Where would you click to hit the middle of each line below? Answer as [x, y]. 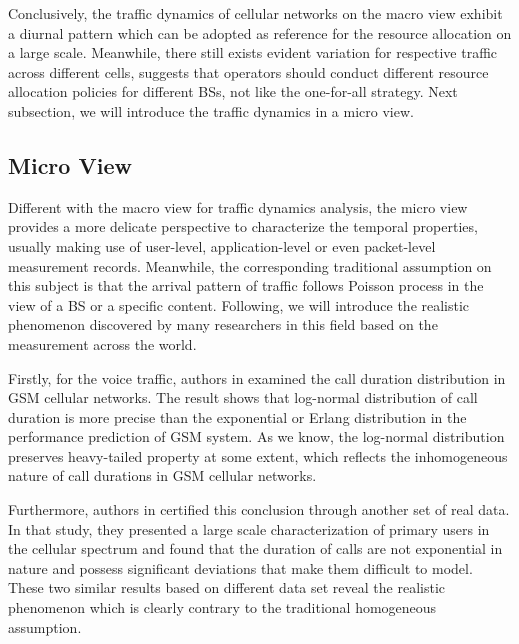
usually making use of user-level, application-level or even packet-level [222, 245]
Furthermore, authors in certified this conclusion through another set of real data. [259, 509]
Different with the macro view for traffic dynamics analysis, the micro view [238, 206]
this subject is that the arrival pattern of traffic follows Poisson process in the [246, 285]
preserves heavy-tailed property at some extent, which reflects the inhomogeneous [258, 455]
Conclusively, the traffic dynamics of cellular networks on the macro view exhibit [255, 13]
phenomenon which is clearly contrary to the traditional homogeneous [222, 607]
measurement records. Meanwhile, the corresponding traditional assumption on [250, 265]
